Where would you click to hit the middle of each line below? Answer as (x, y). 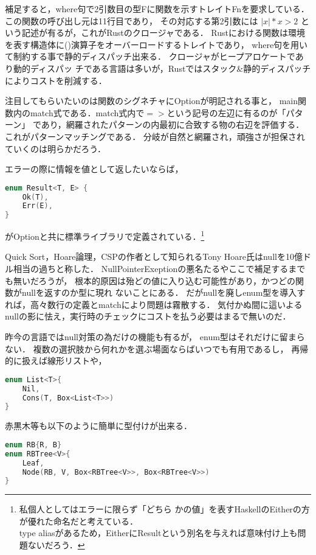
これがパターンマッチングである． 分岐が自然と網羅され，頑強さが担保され (155, 136)
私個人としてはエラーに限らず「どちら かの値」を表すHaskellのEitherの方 (164, 509)
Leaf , (33, 463)
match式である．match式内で (87, 112)
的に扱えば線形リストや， (56, 361)
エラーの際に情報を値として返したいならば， (94, 169)
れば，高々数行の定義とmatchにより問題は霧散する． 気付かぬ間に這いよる (154, 304)
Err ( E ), (37, 206)
